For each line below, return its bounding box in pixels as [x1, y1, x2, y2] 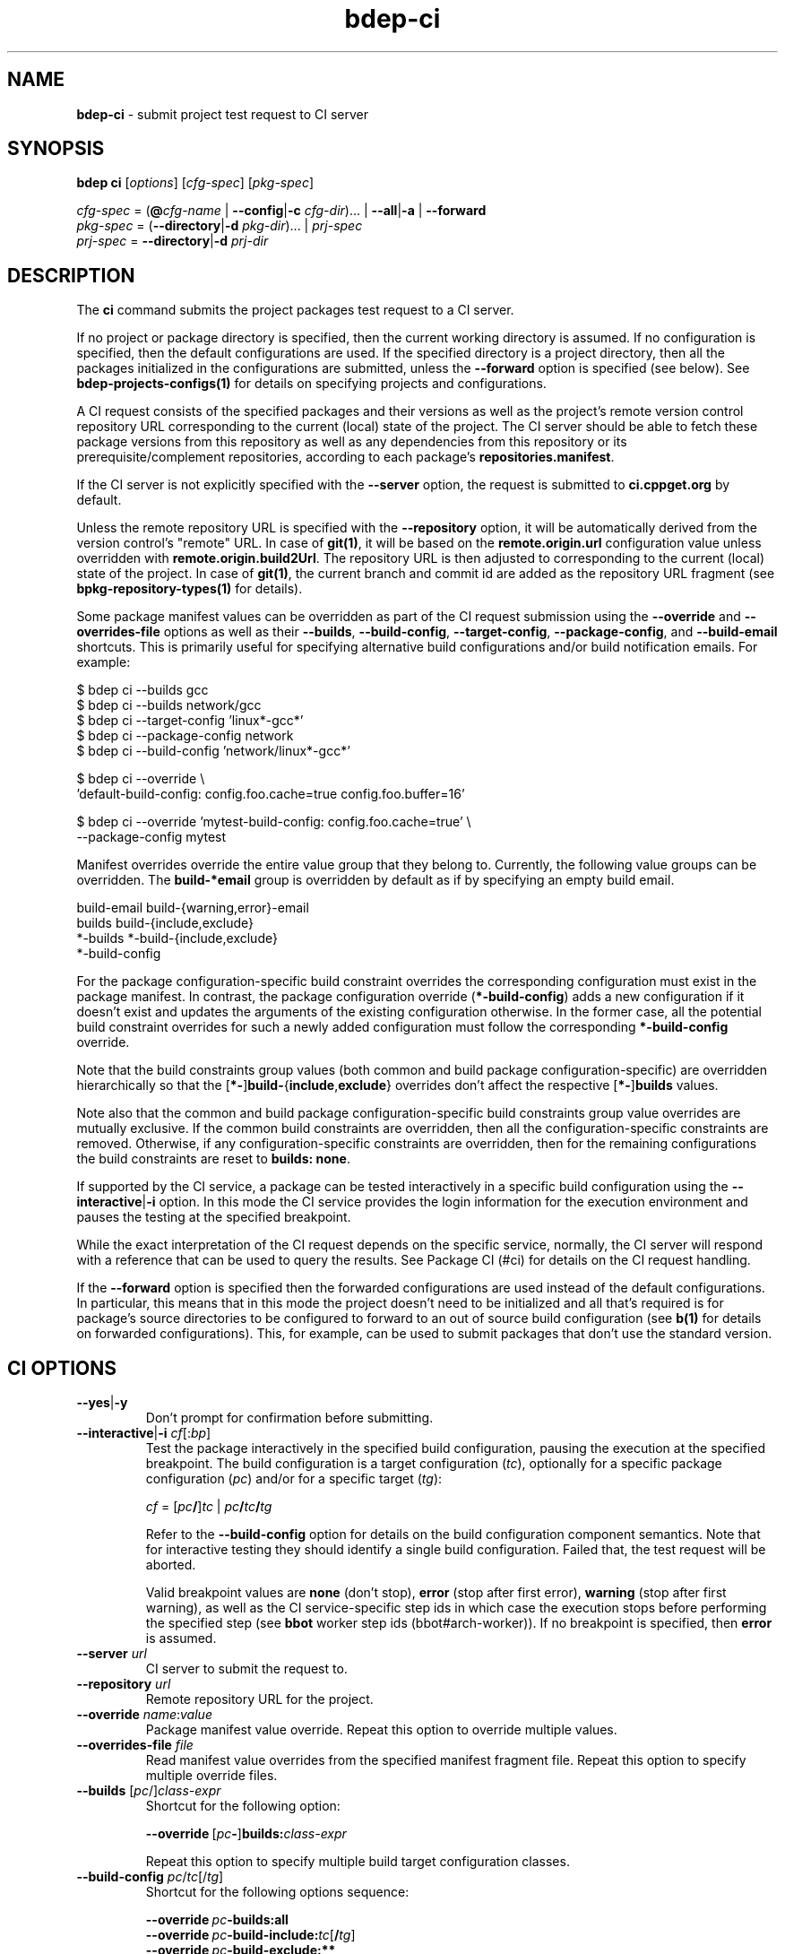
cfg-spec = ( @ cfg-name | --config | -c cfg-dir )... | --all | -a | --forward [76, 203, 487, 219]
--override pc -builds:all [145, 1912, 289, 1928]
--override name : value [76, 1707, 212, 1723]
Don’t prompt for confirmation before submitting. [145, 1410, 434, 1426]
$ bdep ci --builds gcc [76, 682, 209, 698]
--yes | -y [76, 1395, 128, 1411]
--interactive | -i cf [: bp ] [76, 1425, 211, 1441]
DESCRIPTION [7, 264, 135, 287]
